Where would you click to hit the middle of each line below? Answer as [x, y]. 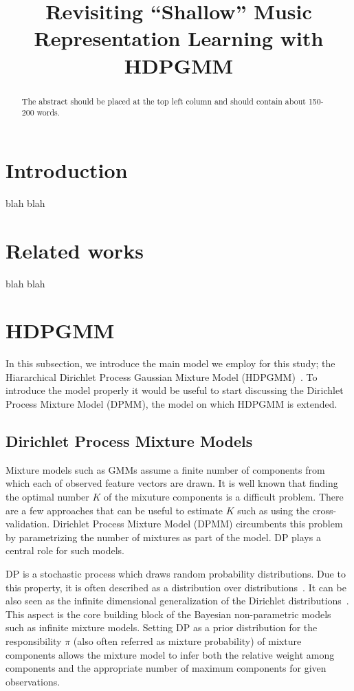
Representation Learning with [179, 38]
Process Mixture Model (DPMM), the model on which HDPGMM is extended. [172, 404]
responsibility [34, 640]
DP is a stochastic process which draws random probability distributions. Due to [176, 573]
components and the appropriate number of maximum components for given [166, 668]
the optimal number [47, 496]
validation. [28, 524]
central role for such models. [65, 550]
